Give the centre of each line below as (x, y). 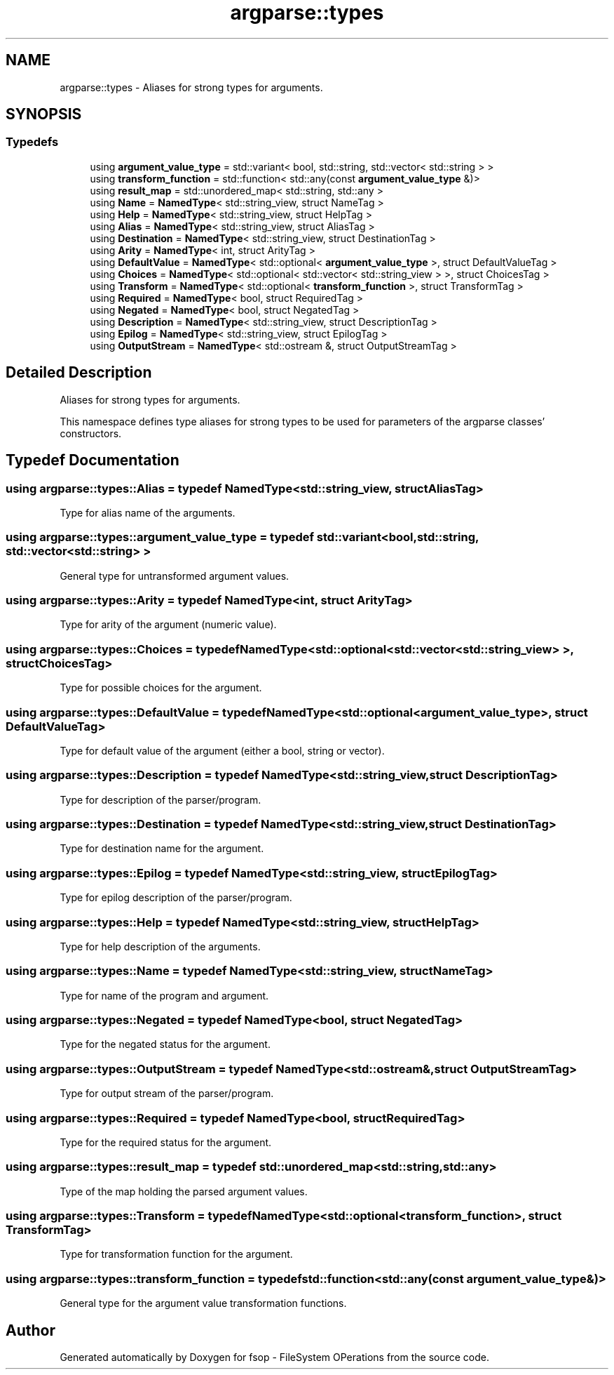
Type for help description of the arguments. (160, 946)
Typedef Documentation (93, 460)
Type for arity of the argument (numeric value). (168, 625)
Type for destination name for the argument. (162, 849)
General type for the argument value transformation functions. (203, 1303)
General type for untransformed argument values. (175, 576)
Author (30, 1330)
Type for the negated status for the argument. (165, 1044)
